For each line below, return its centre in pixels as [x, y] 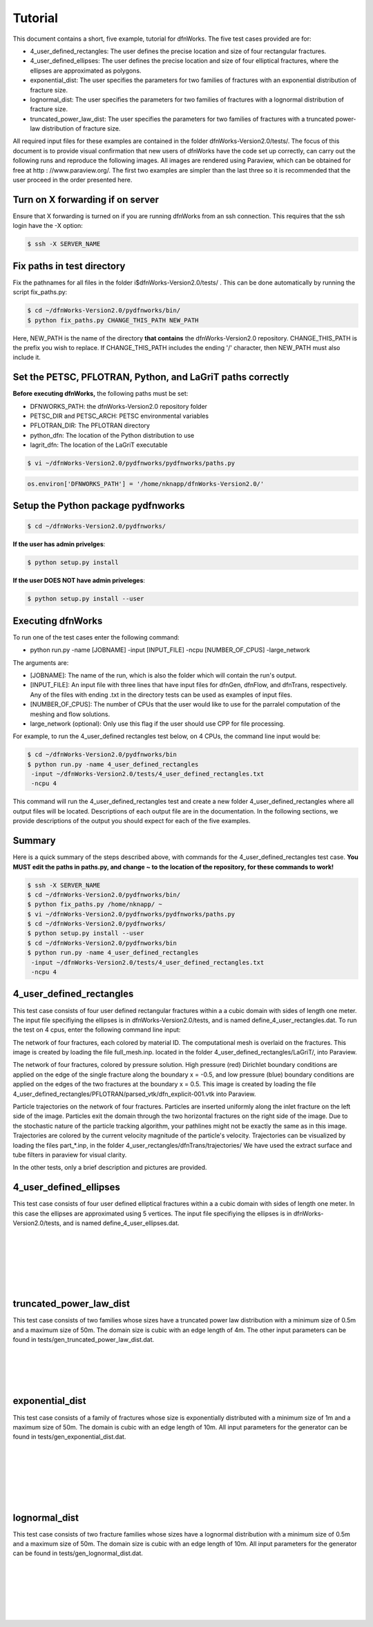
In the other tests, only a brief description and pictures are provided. [110, 1168]
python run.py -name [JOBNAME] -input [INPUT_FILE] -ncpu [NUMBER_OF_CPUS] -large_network [170, 650]
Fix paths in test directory [69, 266]
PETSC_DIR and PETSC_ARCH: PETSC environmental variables [119, 416]
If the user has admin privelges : [59, 544]
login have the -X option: [48, 226]
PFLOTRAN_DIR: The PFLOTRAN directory [90, 425]
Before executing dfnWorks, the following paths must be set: [101, 394]
